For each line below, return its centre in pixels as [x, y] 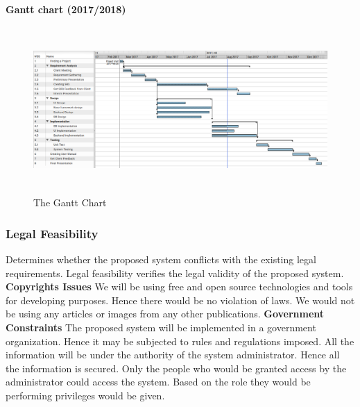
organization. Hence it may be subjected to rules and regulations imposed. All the [180, 341]
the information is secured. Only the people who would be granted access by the [176, 368]
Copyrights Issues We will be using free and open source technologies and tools [179, 286]
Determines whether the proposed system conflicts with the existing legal [161, 259]
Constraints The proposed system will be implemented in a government [161, 327]
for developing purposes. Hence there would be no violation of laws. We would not [180, 300]
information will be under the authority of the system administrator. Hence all [173, 355]
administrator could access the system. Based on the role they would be [158, 382]
